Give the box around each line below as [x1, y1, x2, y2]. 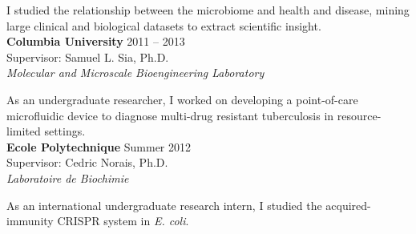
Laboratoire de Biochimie [6, 169, 129, 186]
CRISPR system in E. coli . [57, 212, 189, 229]
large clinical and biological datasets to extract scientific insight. [6, 17, 321, 34]
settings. [44, 123, 86, 139]
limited [6, 123, 41, 139]
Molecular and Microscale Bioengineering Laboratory [6, 64, 265, 81]
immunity [6, 212, 54, 229]
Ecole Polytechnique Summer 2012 [6, 138, 192, 155]
